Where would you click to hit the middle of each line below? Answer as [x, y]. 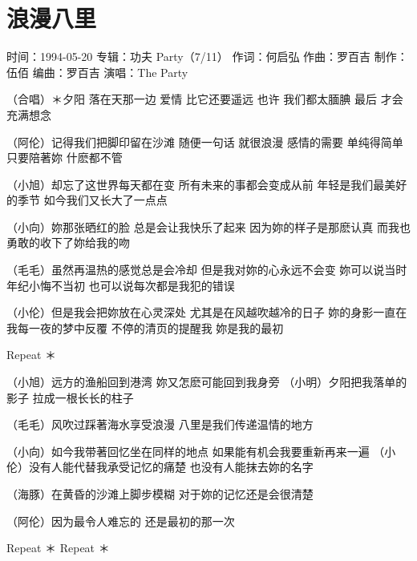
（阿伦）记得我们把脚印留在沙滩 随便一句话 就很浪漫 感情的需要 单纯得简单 [205, 141]
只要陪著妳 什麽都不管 [65, 157]
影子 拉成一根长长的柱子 [70, 397]
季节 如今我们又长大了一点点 [92, 200]
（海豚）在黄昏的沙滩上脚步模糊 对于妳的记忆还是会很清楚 [160, 494]
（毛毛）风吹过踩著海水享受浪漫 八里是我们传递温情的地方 [160, 424]
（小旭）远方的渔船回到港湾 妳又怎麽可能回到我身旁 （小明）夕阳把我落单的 [207, 382]
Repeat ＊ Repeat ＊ [58, 548]
